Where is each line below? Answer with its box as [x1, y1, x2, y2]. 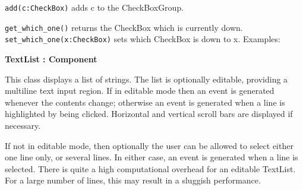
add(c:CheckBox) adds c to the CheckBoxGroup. [5, 1, 184, 13]
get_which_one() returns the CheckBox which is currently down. [5, 21, 243, 33]
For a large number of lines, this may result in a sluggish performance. [5, 174, 261, 186]
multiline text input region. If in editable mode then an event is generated [5, 84, 274, 97]
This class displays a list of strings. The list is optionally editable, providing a [5, 72, 288, 85]
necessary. [5, 119, 41, 131]
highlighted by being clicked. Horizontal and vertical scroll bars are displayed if [5, 107, 293, 120]
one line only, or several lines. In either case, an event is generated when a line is [5, 151, 298, 163]
